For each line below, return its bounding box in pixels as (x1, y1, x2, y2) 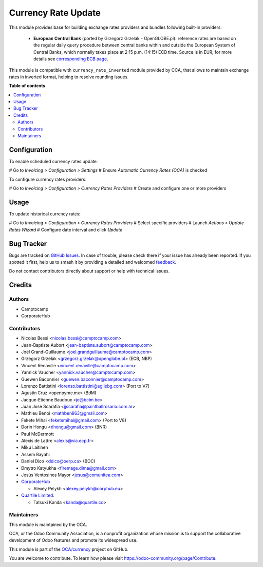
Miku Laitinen (21, 444, 48, 450)
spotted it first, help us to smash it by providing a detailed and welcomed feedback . (9, 259, 176, 265)
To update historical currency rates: (9, 211, 81, 217)
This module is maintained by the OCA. (9, 522, 87, 527)
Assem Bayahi (21, 451, 50, 457)
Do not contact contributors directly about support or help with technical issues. (9, 268, 170, 274)
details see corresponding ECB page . (33, 56, 108, 62)
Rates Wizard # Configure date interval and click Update (9, 227, 123, 232)
